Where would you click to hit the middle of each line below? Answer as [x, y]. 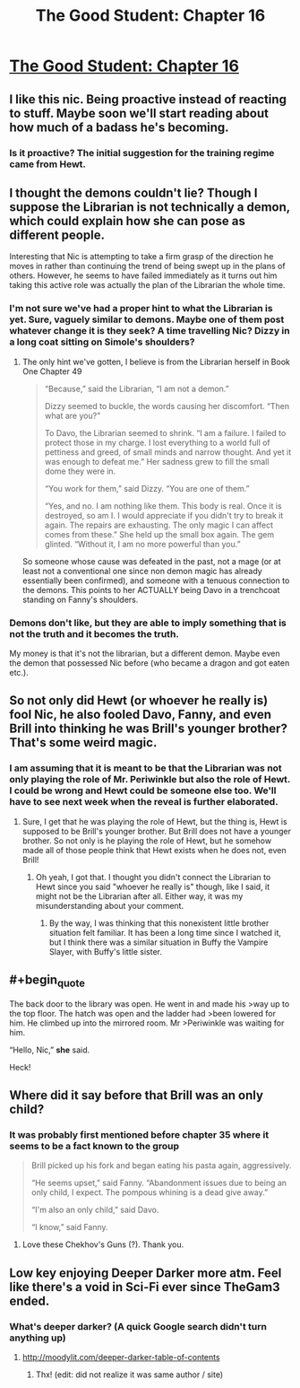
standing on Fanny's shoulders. [80, 599]
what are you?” [73, 415]
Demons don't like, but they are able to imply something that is [148, 623]
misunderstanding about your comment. [110, 905]
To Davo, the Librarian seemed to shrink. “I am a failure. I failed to [165, 432]
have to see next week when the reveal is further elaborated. [144, 802]
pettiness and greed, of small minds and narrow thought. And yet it [168, 452]
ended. [30, 1301]
